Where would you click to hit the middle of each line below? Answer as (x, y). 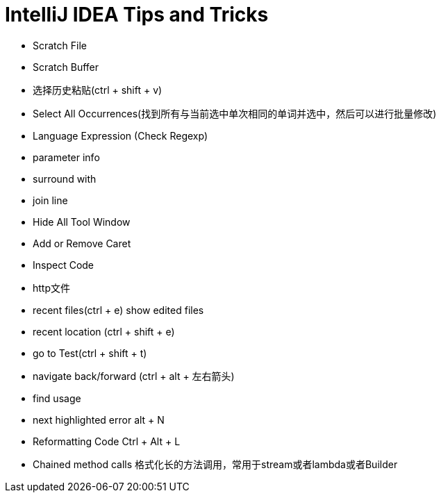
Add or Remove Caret (82, 243)
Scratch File (60, 45)
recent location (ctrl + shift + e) (104, 331)
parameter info (66, 157)
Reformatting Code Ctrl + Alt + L (107, 441)
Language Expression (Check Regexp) (120, 135)
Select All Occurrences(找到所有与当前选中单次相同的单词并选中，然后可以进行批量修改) (235, 113)
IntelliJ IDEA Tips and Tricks (137, 15)
